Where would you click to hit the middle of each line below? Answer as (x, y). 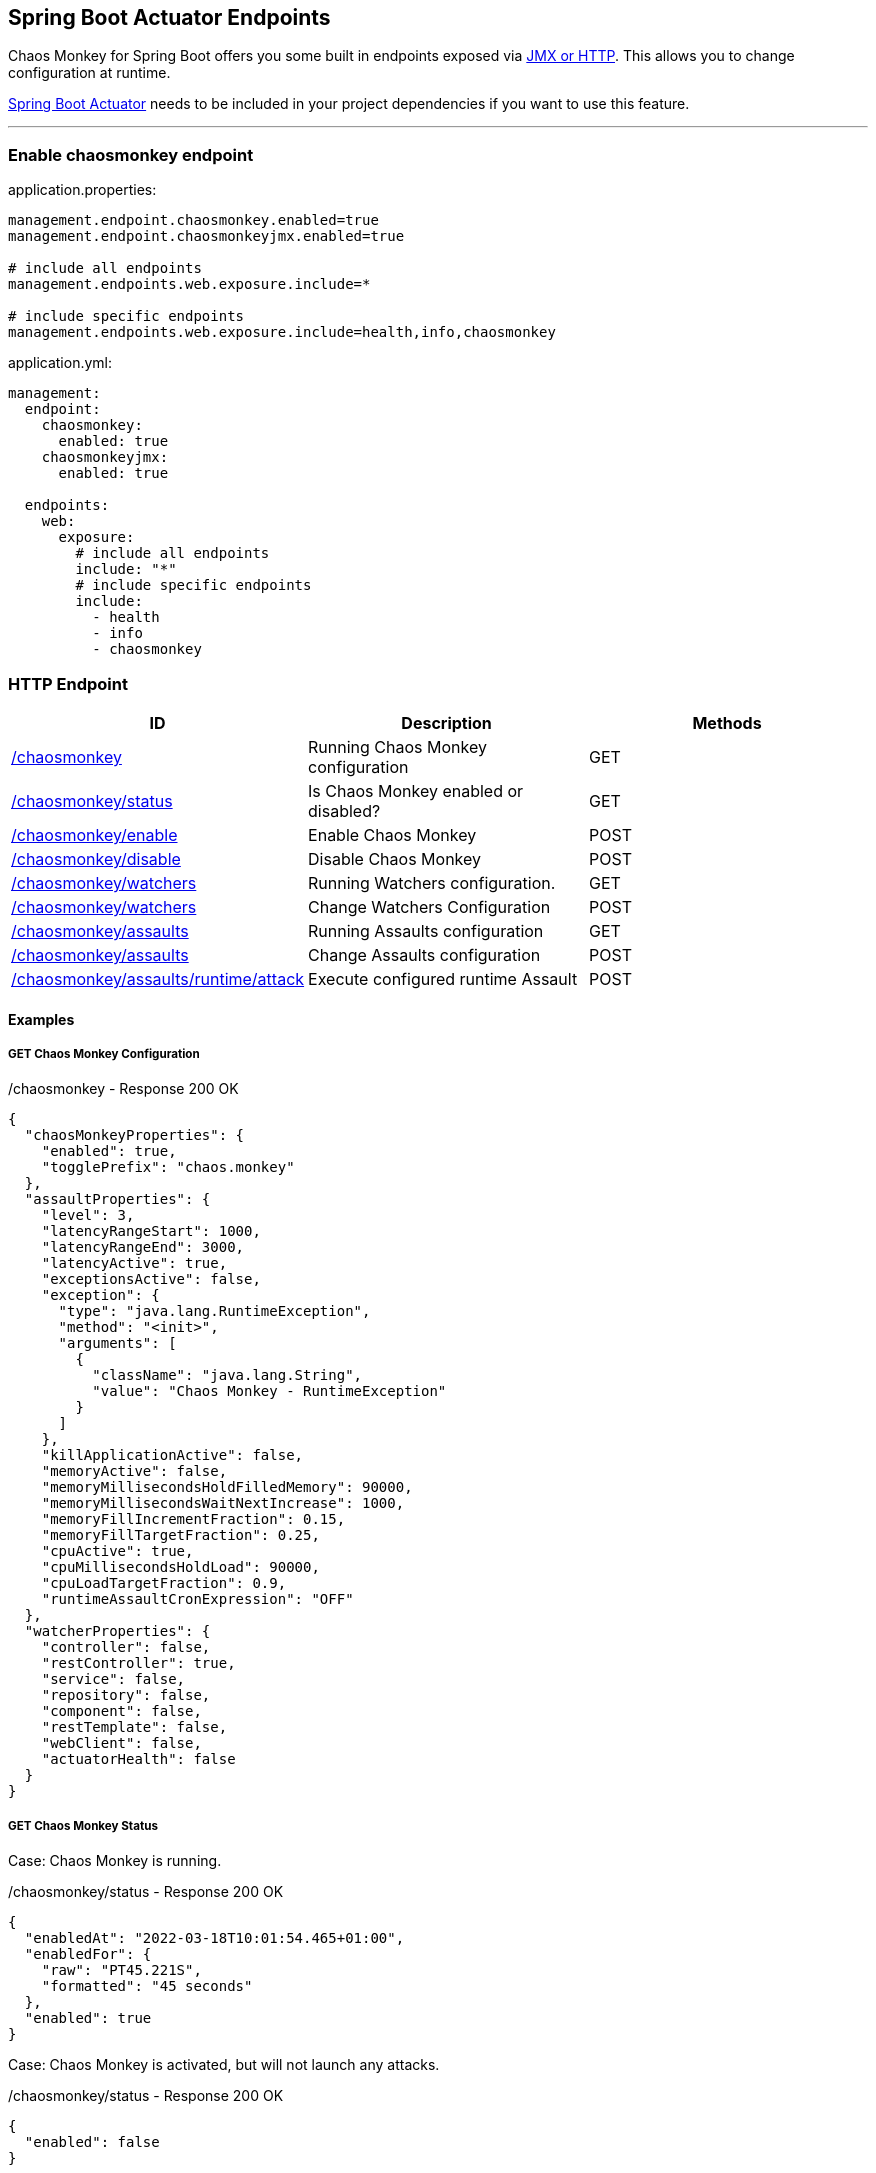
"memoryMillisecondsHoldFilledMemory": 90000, (227, 1487)
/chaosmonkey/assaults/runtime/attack (158, 978)
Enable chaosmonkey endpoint (131, 154)
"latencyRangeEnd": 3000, (143, 1247)
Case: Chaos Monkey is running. (115, 1861)
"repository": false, (126, 1695)
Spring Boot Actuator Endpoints (169, 17)
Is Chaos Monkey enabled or (416, 790)
